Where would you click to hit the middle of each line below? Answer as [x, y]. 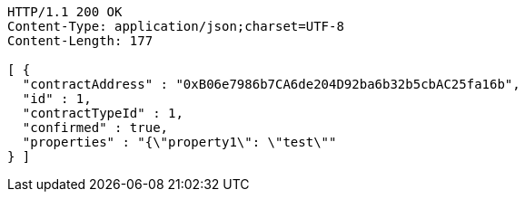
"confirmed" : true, [95, 128]
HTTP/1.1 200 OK [65, 12]
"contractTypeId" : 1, [103, 113]
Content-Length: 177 [80, 41]
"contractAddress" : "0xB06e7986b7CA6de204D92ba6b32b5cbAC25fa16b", [271, 84]
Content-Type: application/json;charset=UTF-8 [176, 26]
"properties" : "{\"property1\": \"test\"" [179, 142]
